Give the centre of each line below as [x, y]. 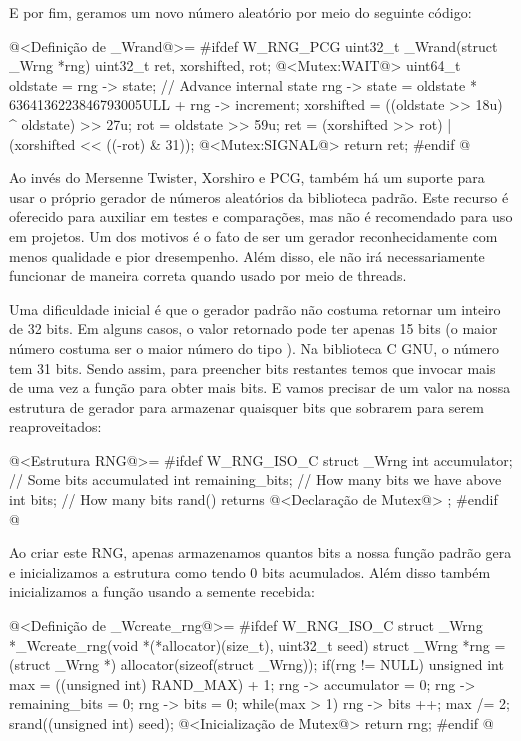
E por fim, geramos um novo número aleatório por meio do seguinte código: [240, 12]
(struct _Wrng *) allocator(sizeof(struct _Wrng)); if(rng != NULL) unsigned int [256, 664]
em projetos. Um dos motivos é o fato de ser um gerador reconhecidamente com [253, 235]
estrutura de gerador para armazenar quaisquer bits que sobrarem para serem [246, 406]
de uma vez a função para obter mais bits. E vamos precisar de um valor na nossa [260, 387]
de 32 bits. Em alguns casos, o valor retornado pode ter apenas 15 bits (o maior [253, 328]
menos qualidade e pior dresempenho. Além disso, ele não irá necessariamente [247, 255]
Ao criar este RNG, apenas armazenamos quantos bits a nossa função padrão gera [260, 552]
